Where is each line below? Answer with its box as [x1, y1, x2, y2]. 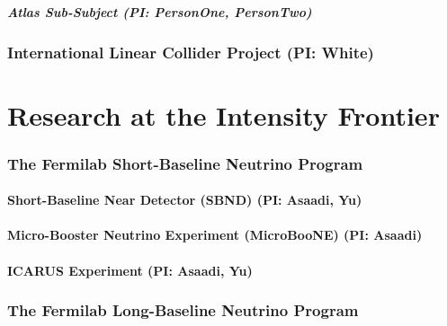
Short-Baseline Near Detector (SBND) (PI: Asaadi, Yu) [7, 190, 362, 209]
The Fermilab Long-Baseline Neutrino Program [7, 299, 359, 322]
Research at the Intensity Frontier [7, 96, 440, 133]
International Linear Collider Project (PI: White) [7, 40, 374, 63]
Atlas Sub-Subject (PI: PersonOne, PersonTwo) [7, 2, 312, 21]
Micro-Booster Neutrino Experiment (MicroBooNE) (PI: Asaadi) [7, 225, 423, 244]
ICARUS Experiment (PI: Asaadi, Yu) [7, 260, 253, 279]
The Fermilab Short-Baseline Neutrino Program [7, 152, 363, 174]
